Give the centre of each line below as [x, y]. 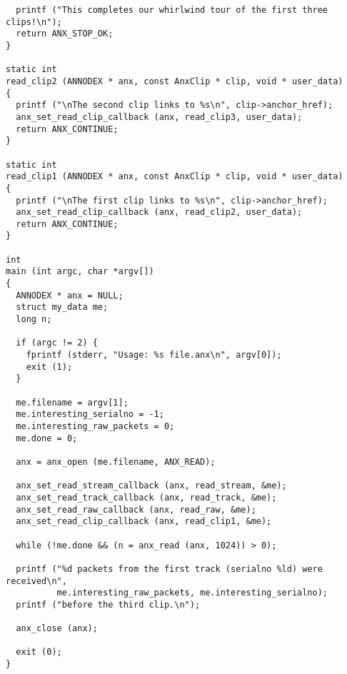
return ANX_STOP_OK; [65, 34]
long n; [34, 320]
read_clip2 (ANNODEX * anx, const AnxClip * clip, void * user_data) [175, 81]
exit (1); [49, 367]
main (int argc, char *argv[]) [80, 272]
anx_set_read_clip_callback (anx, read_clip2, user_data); [159, 212]
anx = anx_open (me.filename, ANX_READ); [116, 462]
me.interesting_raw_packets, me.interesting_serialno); [192, 593]
